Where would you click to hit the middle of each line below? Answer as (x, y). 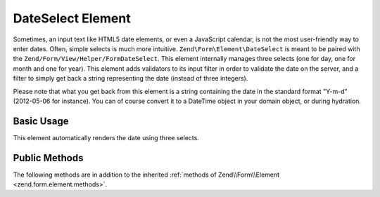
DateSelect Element (72, 18)
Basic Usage (41, 121)
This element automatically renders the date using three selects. (106, 137)
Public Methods (48, 158)
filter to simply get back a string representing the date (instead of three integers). (131, 79)
